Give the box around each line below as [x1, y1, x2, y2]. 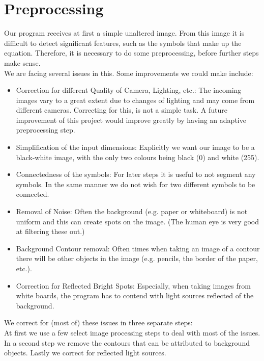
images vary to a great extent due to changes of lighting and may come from [16, 94, 255, 105]
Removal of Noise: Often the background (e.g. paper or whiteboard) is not [16, 206, 248, 217]
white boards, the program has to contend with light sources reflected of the [16, 290, 254, 301]
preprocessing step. [16, 124, 75, 135]
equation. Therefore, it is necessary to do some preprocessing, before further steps [4, 47, 259, 58]
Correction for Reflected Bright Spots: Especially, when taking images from [16, 280, 251, 291]
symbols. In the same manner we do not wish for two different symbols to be [16, 178, 255, 189]
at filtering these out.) [16, 226, 85, 237]
